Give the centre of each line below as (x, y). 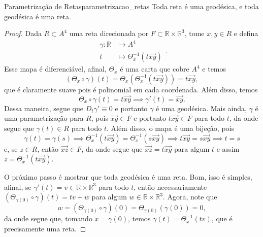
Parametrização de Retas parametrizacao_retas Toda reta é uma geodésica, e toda (131, 6)
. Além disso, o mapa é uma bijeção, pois (170, 128)
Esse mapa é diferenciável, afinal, (55, 69)
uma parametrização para (44, 118)
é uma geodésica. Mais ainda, (201, 108)
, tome (194, 33)
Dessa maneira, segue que (44, 108)
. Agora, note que (190, 197)
